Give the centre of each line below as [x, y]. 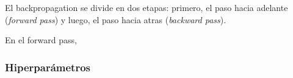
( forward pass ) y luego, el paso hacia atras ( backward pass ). [116, 19]
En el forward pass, [41, 40]
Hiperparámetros [48, 67]
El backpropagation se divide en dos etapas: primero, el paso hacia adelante [146, 7]
